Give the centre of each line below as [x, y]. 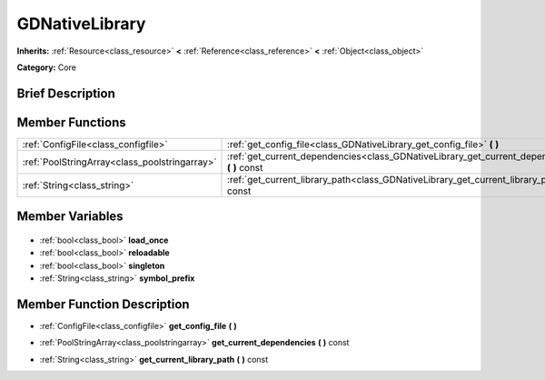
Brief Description [66, 93]
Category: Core [47, 67]
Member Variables [70, 217]
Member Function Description [103, 304]
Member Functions [71, 122]
